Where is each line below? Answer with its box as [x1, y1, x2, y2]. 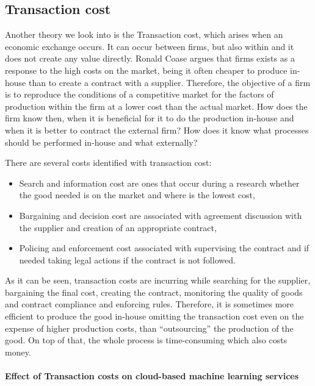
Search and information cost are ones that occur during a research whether [19, 176, 300, 189]
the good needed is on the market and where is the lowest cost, [19, 188, 255, 201]
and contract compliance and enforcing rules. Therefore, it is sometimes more [5, 298, 294, 310]
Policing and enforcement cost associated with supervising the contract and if [19, 241, 310, 254]
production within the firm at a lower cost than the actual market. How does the [5, 99, 308, 112]
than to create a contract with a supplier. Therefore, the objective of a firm [28, 76, 311, 88]
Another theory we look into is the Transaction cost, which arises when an [5, 28, 283, 41]
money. [5, 345, 31, 358]
